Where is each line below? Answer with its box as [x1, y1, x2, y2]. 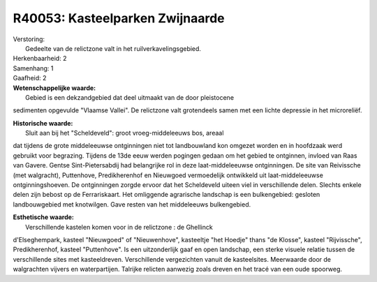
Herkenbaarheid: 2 [13, 54, 67, 63]
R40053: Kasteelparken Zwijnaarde [13, 10, 225, 26]
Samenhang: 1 [13, 64, 54, 73]
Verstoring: [13, 35, 45, 43]
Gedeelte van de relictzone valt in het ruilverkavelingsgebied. [25, 44, 202, 52]
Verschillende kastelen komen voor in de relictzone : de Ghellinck [25, 223, 213, 231]
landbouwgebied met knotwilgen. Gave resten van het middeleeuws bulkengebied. [13, 200, 251, 209]
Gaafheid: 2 [13, 74, 47, 82]
